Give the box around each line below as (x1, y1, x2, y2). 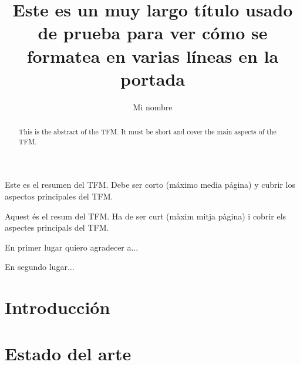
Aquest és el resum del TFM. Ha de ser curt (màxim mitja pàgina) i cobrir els (5, 209, 286, 222)
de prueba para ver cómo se (38, 21, 268, 45)
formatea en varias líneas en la (26, 43, 279, 67)
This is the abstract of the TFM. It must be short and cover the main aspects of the (18, 127, 277, 137)
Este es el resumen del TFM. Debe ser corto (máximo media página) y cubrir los (5, 178, 295, 191)
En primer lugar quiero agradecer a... (5, 241, 139, 253)
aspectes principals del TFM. (5, 221, 109, 234)
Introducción (5, 295, 110, 319)
